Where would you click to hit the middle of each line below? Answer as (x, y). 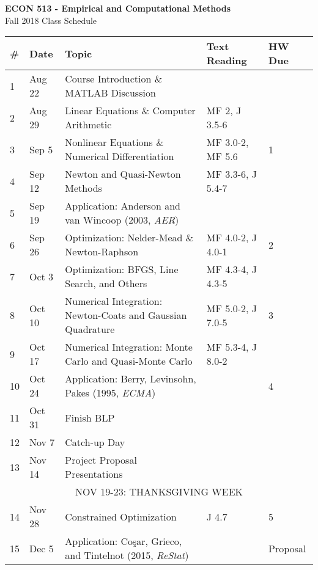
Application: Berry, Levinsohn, (131, 379)
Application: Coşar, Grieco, (124, 541)
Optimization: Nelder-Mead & (129, 238)
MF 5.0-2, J (232, 308)
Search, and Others (106, 283)
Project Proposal (101, 460)
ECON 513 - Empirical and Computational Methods (118, 8)
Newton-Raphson (102, 252)
